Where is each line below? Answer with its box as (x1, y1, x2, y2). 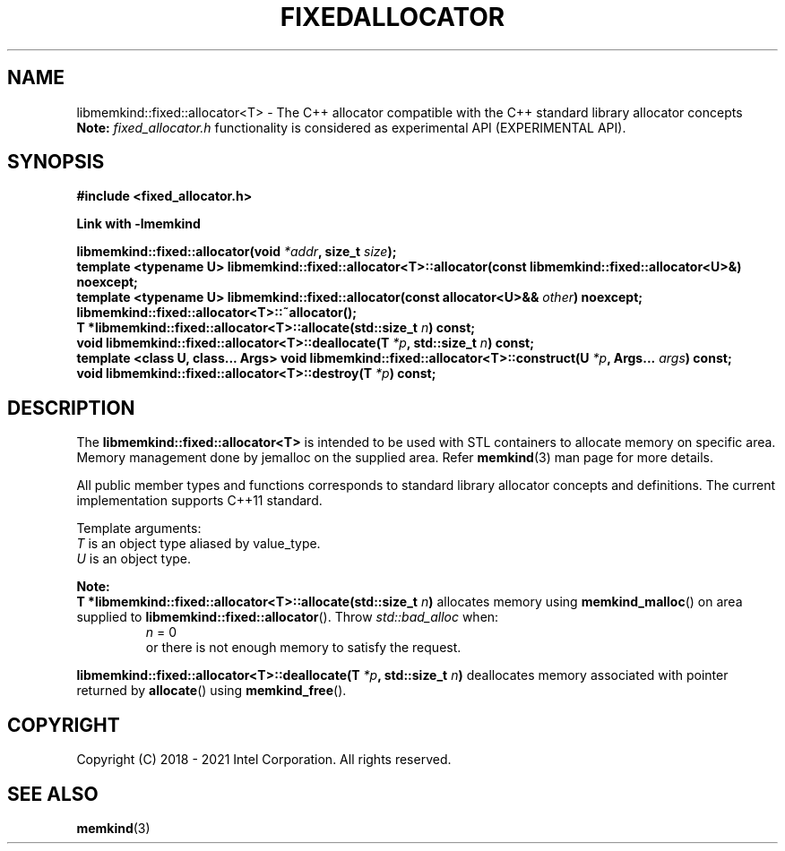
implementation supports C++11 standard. (76, 493, 323, 509)
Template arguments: (76, 520, 202, 537)
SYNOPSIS (7, 150, 105, 174)
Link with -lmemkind (76, 216, 201, 232)
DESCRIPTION (7, 396, 135, 419)
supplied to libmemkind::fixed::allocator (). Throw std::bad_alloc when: (76, 609, 499, 625)
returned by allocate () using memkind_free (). (76, 683, 347, 699)
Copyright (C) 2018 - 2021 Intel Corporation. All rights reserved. (76, 752, 452, 768)
